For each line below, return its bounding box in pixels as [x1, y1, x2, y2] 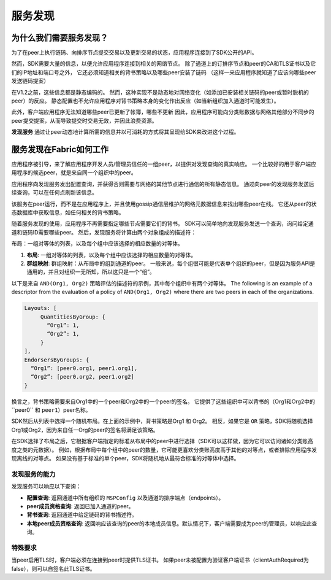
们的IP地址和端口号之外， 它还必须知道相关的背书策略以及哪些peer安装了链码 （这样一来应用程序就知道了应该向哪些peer [11, 68, 316, 76]
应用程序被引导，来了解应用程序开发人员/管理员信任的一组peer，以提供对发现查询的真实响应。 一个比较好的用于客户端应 [11, 160, 317, 168]
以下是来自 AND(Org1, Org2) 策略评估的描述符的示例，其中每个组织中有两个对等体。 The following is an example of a [11, 279, 313, 287]
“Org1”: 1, [47, 322, 80, 328]
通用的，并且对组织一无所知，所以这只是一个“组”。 [26, 268, 156, 276]
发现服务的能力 [11, 470, 56, 478]
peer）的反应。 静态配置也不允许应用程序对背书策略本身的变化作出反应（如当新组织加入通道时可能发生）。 [11, 97, 280, 104]
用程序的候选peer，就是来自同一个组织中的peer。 [11, 169, 137, 176]
